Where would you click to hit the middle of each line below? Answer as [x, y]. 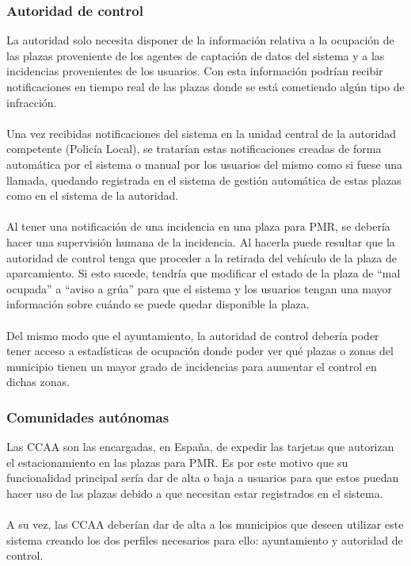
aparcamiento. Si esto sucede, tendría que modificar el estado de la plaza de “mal [204, 273]
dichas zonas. [38, 382]
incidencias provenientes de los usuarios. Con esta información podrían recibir [195, 71]
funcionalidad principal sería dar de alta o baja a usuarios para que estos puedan [203, 478]
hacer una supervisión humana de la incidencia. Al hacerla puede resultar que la [201, 241]
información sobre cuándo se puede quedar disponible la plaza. [158, 304]
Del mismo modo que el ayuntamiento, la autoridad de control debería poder [193, 335]
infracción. [32, 102]
